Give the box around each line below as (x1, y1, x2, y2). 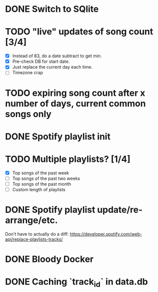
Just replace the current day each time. (12, 64, 93, 70)
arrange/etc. (5, 215, 58, 226)
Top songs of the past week (12, 169, 69, 176)
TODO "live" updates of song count (5, 26, 154, 38)
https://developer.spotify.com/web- (70, 231, 142, 237)
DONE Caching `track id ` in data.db (5, 276, 148, 289)
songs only (5, 108, 52, 120)
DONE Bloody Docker (5, 253, 94, 265)
